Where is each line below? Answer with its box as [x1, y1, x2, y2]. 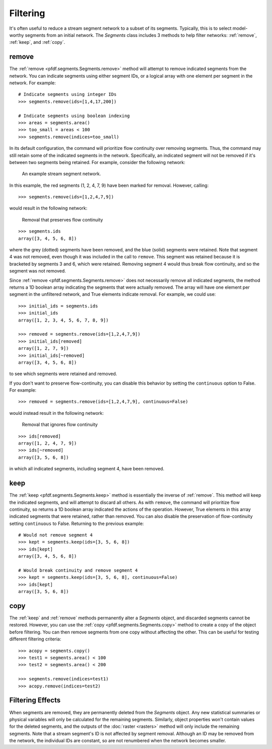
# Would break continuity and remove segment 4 [18, 568, 138, 573]
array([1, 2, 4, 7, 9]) [18, 441, 77, 446]
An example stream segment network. [22, 171, 101, 177]
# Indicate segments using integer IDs [18, 91, 117, 97]
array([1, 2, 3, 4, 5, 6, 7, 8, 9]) [18, 317, 109, 323]
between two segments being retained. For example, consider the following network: [9, 159, 186, 165]
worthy [9, 32, 24, 38]
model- [232, 25, 248, 31]
